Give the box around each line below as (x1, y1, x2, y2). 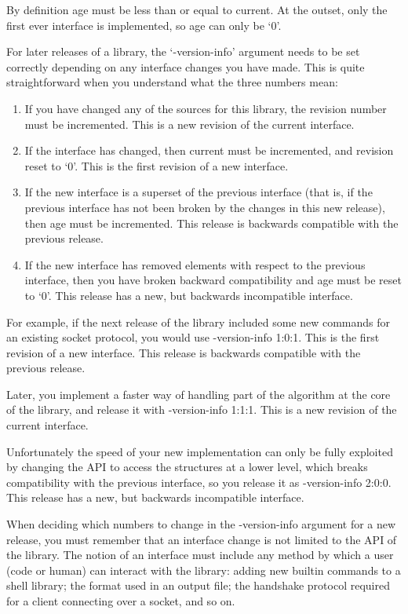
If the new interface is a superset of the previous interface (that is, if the (24, 184, 373, 200)
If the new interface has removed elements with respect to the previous (24, 256, 366, 272)
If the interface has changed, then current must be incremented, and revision (24, 142, 394, 159)
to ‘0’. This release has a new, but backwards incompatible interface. (24, 287, 353, 303)
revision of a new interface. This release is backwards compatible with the (6, 344, 361, 360)
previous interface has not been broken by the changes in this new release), (24, 199, 385, 215)
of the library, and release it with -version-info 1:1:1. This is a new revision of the (6, 401, 397, 418)
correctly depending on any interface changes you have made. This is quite (6, 58, 365, 75)
